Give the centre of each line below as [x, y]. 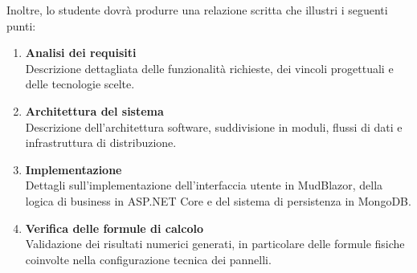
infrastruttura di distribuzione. [101, 143]
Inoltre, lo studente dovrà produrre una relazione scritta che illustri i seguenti [197, 10]
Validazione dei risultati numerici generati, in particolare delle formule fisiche [215, 244]
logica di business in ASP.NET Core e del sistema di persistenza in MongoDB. [218, 200]
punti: [21, 25]
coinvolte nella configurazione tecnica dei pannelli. [148, 259]
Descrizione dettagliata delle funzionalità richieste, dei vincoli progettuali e [209, 68]
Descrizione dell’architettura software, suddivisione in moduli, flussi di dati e [214, 126]
